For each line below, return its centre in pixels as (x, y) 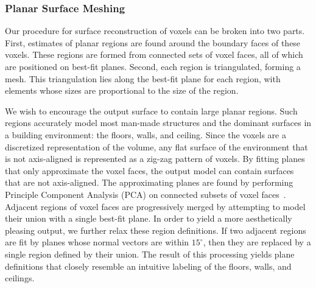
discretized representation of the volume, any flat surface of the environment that (156, 146)
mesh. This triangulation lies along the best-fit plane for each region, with (143, 78)
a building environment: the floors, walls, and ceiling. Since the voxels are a (146, 134)
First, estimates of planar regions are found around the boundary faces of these (153, 42)
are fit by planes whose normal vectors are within (97, 242)
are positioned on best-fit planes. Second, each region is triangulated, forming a (153, 66)
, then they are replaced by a (257, 242)
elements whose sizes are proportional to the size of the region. (122, 90)
